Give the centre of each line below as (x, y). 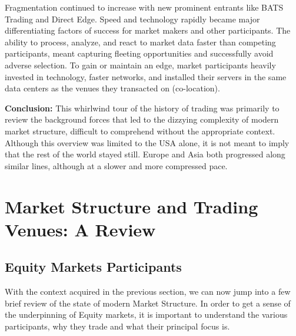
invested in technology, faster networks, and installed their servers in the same (146, 76)
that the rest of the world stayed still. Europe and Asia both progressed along (145, 154)
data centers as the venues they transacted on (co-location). (112, 88)
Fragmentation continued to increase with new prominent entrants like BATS (144, 7)
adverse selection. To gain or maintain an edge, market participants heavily (140, 65)
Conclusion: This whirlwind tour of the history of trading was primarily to (142, 108)
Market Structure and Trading (132, 206)
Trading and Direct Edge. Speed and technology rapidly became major (132, 19)
